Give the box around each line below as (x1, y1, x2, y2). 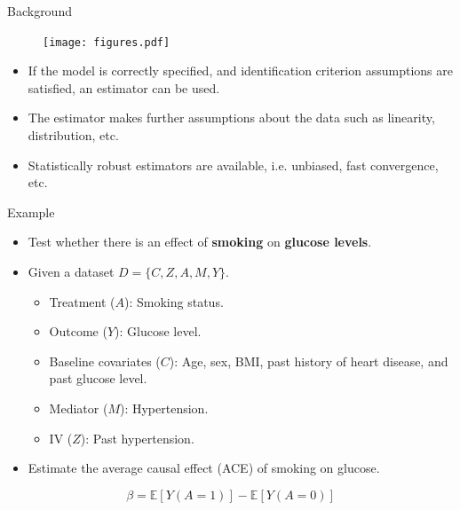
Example (7, 202, 55, 221)
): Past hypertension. (80, 428, 194, 447)
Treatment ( (49, 292, 115, 310)
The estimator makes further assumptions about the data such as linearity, (28, 108, 435, 127)
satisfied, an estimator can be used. (28, 78, 220, 97)
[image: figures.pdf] (43, 35, 171, 49)
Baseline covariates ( (49, 351, 161, 370)
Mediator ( (49, 398, 108, 417)
